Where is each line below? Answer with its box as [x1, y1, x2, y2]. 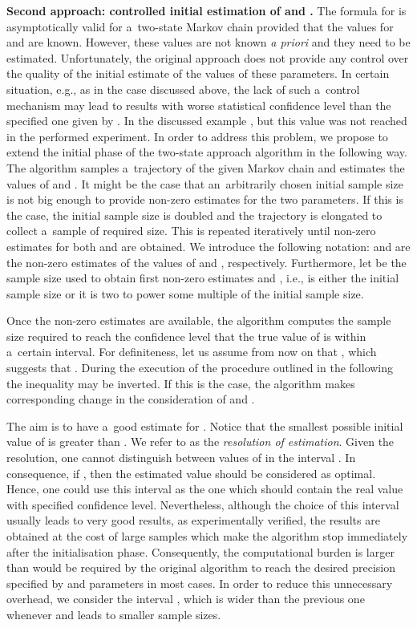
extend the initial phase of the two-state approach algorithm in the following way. [6, 144, 407, 160]
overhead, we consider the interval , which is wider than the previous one [6, 590, 365, 607]
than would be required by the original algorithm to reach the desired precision [6, 559, 396, 576]
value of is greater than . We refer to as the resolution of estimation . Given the [6, 433, 395, 450]
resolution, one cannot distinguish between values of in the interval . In [6, 449, 356, 466]
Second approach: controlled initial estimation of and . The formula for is [6, 2, 407, 18]
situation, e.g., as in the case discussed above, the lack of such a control [6, 80, 360, 97]
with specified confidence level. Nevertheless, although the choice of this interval [6, 496, 399, 513]
